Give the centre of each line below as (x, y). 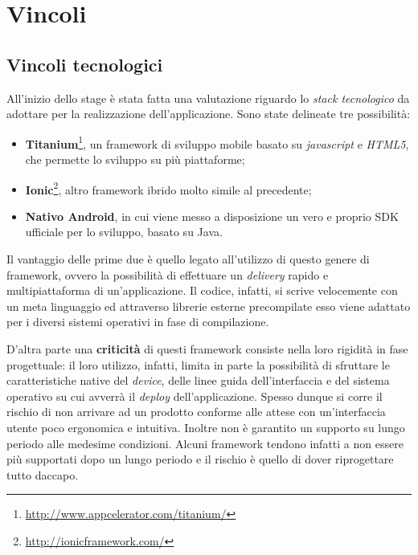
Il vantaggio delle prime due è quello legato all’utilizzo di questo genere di (188, 259)
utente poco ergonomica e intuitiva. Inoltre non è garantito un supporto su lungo (206, 427)
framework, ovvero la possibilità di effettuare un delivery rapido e (168, 274)
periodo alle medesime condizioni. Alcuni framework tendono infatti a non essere (205, 443)
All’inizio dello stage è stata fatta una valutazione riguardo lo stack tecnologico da (208, 98)
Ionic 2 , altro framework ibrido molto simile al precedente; (168, 188)
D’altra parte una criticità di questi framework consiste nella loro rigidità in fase (207, 349)
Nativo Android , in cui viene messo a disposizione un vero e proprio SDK (212, 216)
